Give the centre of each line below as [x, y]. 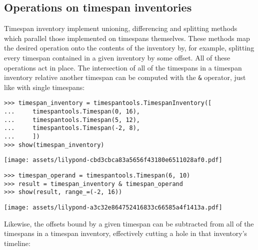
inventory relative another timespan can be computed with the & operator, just [125, 77]
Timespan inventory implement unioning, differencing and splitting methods [121, 28]
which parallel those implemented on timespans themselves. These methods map [127, 38]
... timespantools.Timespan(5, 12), [72, 120]
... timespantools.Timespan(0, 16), [72, 112]
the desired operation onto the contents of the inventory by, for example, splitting [129, 48]
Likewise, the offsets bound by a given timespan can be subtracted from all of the [129, 223]
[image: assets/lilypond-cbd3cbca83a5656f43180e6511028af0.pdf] [113, 160]
